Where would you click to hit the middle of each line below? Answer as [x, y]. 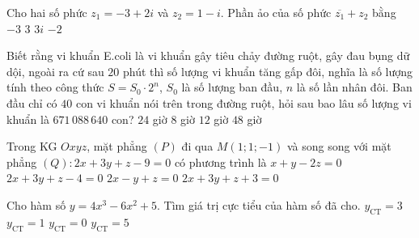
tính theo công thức [55, 87]
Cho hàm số [36, 204]
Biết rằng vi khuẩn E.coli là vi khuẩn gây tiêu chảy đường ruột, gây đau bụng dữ [208, 55]
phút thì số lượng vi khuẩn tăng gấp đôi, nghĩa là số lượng [268, 71]
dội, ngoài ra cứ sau [55, 71]
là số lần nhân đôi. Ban [354, 87]
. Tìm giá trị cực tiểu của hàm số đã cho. [259, 204]
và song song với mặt [339, 146]
